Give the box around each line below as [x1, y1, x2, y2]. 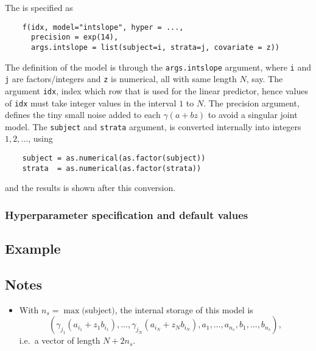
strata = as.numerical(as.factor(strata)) [22, 164, 202, 173]
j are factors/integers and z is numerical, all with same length [5, 72, 237, 85]
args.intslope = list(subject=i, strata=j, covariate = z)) [30, 43, 280, 52]
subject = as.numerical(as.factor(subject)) [22, 154, 206, 163]
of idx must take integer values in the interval [5, 96, 177, 109]
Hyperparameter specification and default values [5, 207, 248, 222]
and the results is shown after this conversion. [5, 181, 176, 194]
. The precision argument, [203, 96, 300, 109]
